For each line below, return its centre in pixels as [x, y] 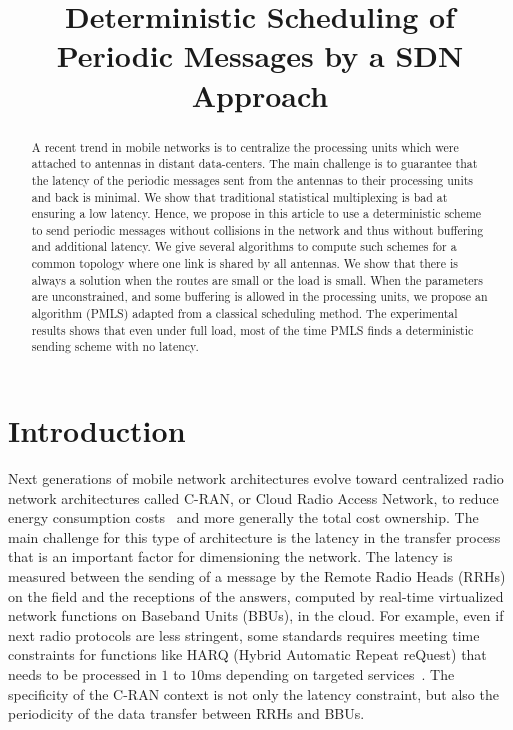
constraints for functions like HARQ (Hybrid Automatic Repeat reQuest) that [247, 654]
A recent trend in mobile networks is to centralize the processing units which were [245, 146]
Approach [260, 94]
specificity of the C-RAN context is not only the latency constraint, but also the [253, 693]
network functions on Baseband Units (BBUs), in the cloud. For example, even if [256, 615]
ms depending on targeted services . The [329, 673]
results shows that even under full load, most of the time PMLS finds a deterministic [252, 329]
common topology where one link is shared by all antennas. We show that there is [244, 263]
